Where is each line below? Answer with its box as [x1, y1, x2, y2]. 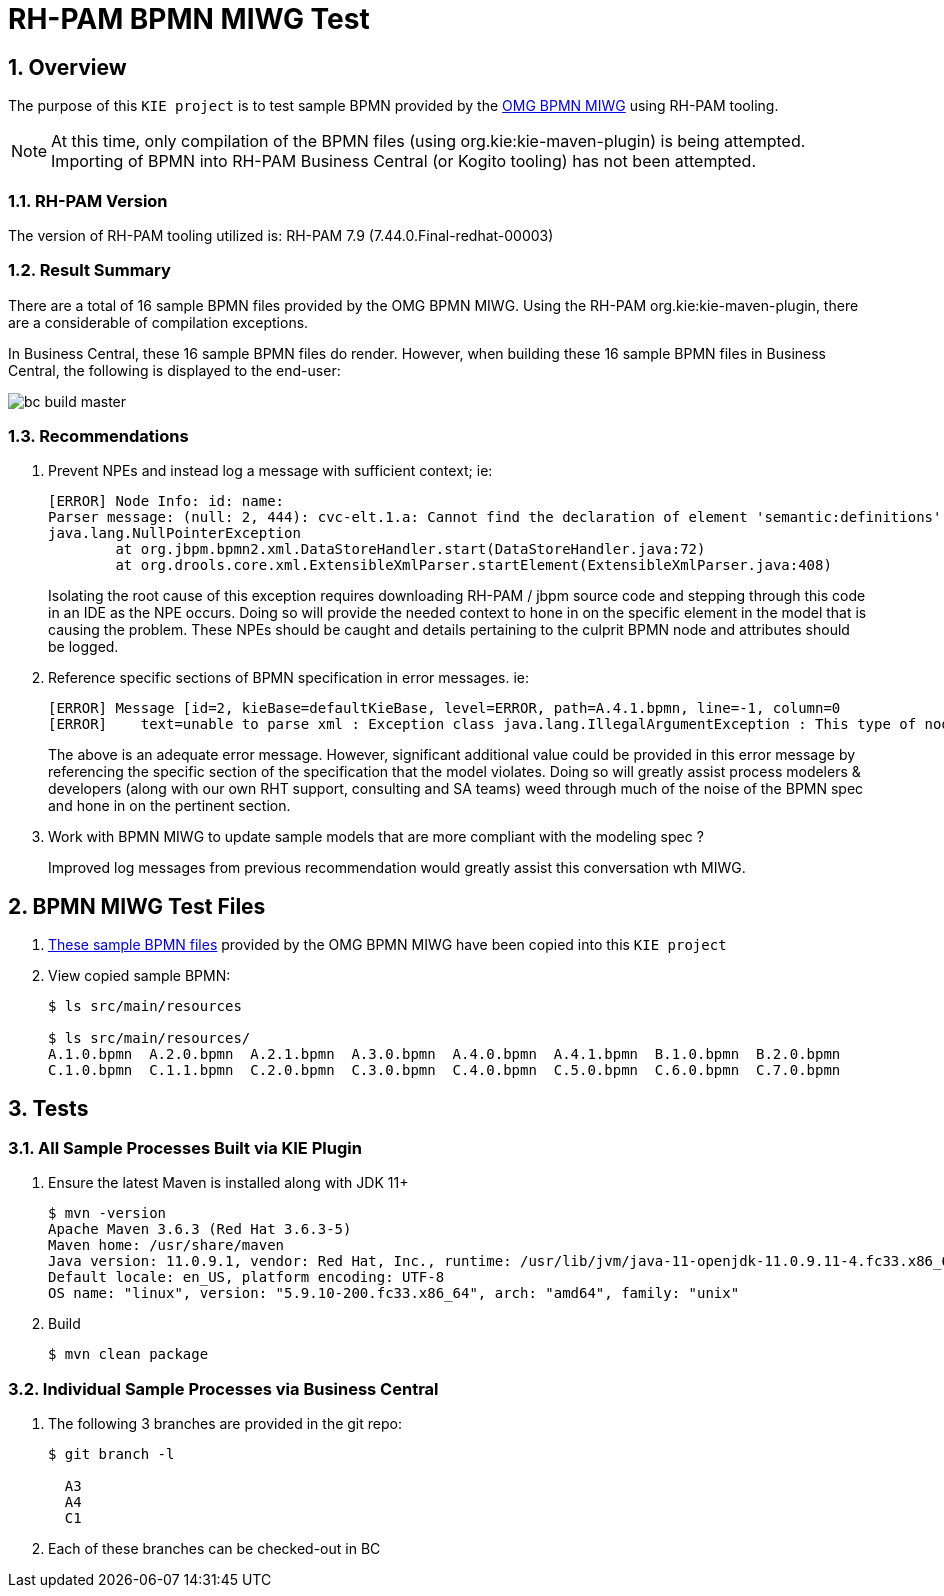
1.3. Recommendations [8, 426, 189, 447]
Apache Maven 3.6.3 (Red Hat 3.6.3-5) [48, 1221, 352, 1238]
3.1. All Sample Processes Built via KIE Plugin [8, 1138, 362, 1159]
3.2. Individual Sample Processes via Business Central [8, 1378, 439, 1399]
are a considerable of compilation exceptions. [8, 313, 309, 331]
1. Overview [8, 54, 127, 80]
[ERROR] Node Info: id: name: [48, 493, 285, 510]
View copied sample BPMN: [48, 967, 231, 985]
